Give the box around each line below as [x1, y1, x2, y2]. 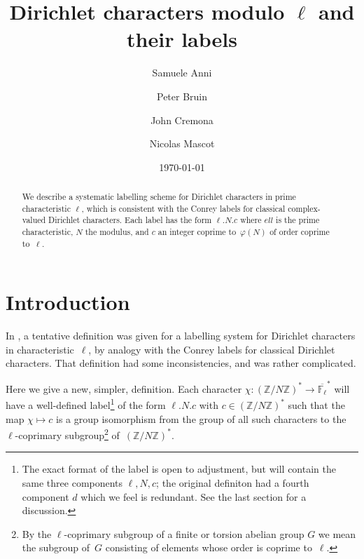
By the [22, 526, 52, 541]
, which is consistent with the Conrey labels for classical [81, 202, 286, 214]
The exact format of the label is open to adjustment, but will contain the [22, 462, 336, 476]
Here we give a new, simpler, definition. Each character [6, 381, 242, 396]
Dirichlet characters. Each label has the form [48, 214, 212, 226]
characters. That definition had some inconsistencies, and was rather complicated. [6, 356, 356, 370]
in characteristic [6, 342, 74, 356]
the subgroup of [22, 540, 90, 555]
